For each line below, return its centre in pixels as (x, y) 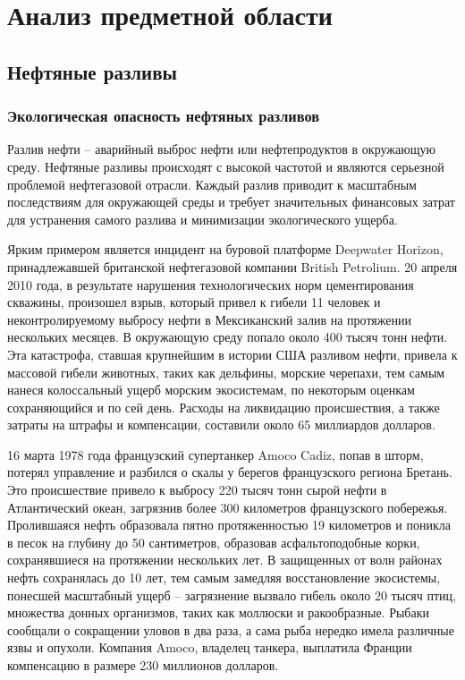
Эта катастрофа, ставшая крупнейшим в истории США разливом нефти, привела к (232, 354)
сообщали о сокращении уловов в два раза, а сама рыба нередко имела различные (231, 629)
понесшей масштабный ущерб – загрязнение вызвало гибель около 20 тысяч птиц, (232, 595)
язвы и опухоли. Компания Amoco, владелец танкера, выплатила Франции (210, 647)
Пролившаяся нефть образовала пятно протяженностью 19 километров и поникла (229, 525)
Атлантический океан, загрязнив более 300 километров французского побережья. (228, 507)
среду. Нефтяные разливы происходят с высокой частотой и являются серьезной (226, 166)
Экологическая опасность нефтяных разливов (164, 116)
